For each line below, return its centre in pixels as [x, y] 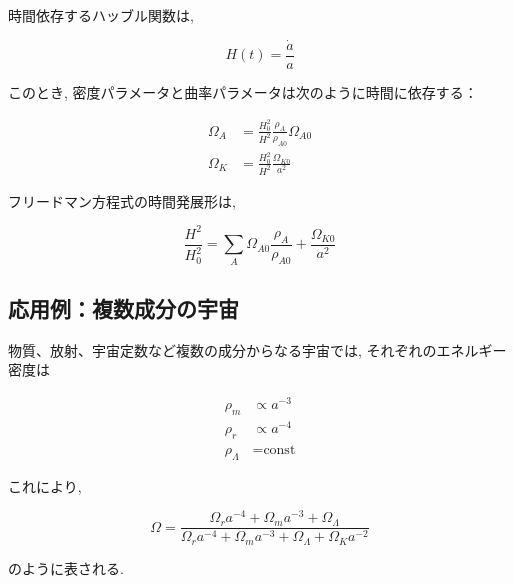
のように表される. [66, 567]
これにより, [45, 485]
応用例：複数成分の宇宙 [123, 308]
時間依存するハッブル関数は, [101, 15]
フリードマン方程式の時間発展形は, [122, 200]
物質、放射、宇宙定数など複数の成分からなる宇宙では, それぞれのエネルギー [257, 349]
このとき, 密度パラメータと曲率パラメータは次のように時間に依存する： [243, 91]
